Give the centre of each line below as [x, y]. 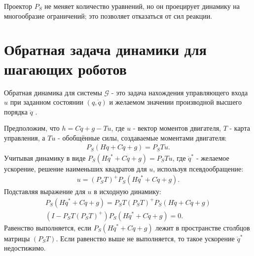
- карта [240, 128]
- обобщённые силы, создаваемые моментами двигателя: [142, 137]
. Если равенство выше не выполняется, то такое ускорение [145, 238]
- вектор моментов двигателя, [177, 128]
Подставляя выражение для [45, 191]
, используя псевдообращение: [198, 168]
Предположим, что [32, 128]
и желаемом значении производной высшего [176, 102]
